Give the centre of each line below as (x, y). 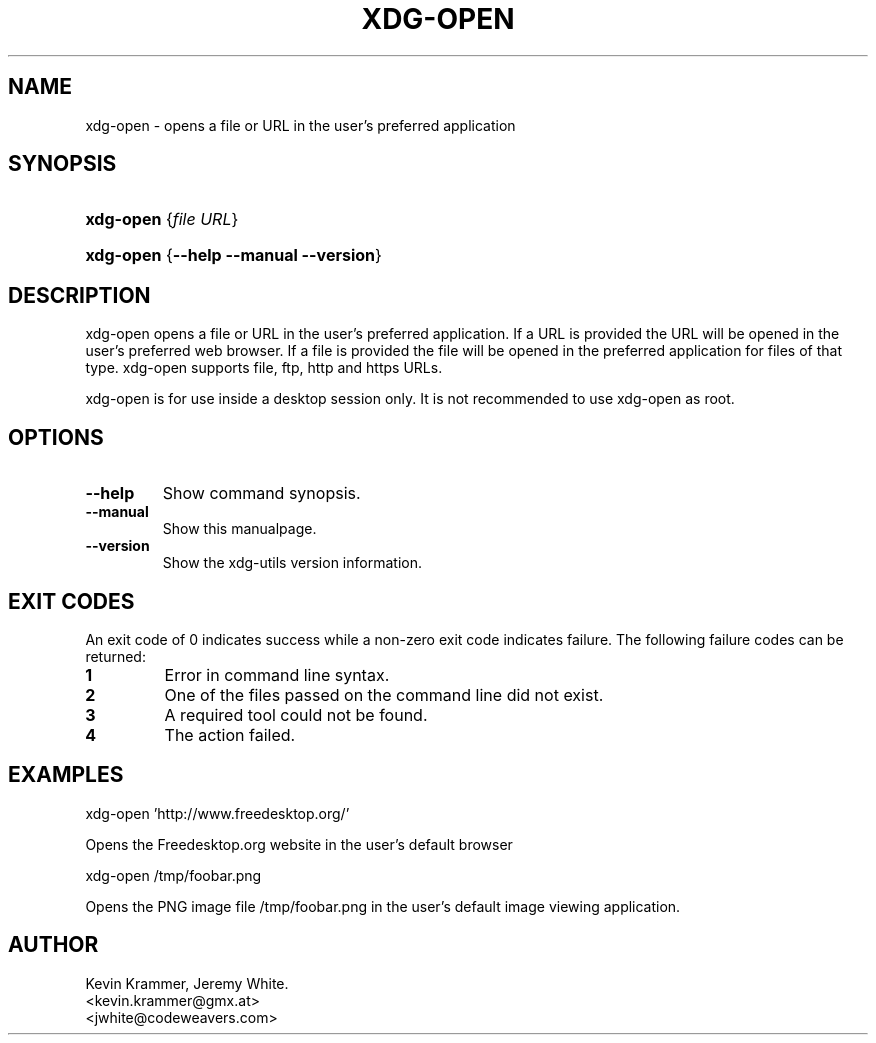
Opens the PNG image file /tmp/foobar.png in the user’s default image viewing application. (383, 906)
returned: (115, 656)
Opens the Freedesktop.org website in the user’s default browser (299, 844)
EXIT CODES (71, 601)
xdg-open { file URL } (162, 219)
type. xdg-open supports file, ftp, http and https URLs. (264, 368)
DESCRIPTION (79, 295)
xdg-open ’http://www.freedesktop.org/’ (217, 813)
